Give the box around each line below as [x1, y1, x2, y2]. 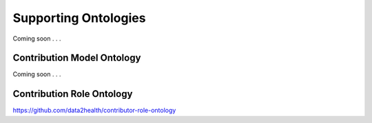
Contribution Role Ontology [12, 88, 133, 100]
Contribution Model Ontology [12, 52, 141, 64]
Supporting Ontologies [12, 10, 146, 25]
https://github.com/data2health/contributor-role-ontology [12, 107, 176, 115]
